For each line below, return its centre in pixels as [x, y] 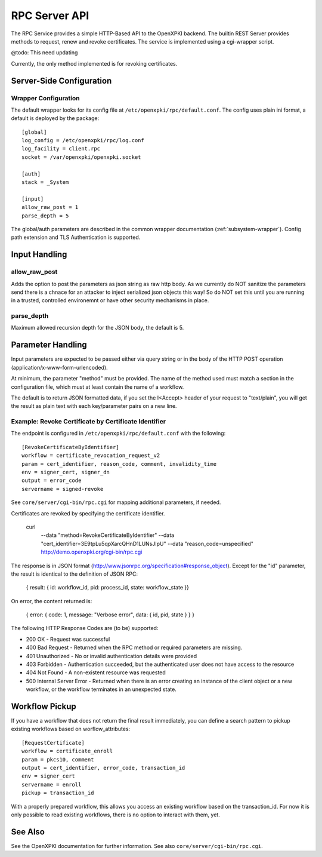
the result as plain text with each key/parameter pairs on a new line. [94, 406]
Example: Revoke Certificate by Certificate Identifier [89, 422]
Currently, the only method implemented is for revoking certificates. [94, 63]
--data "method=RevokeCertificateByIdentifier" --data [108, 535]
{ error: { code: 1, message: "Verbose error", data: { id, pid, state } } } [110, 615]
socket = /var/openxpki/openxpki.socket [81, 157]
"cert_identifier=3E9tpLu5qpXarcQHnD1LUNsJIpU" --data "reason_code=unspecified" [147, 543]
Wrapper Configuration [45, 98]
